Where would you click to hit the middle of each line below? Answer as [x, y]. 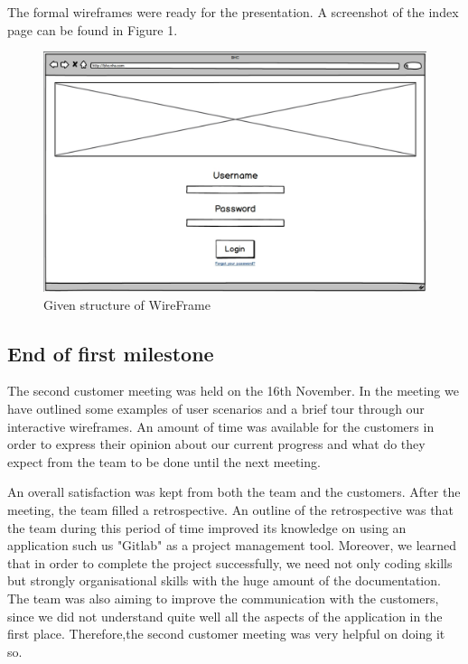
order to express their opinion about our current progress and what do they [216, 444]
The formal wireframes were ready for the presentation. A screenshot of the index [233, 12]
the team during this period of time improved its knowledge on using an [207, 527]
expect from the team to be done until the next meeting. [164, 461]
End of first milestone [111, 353]
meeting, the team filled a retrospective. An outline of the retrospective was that [230, 509]
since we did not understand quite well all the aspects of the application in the [225, 616]
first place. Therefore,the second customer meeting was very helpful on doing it [226, 634]
